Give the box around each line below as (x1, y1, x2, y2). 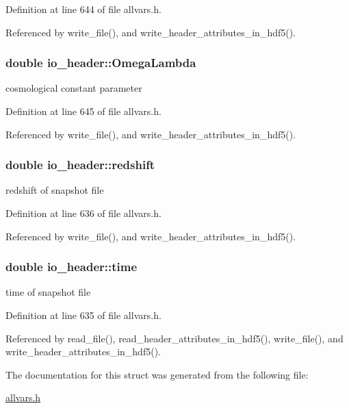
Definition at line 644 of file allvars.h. (5, 2, 161, 16)
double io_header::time (5, 258, 138, 275)
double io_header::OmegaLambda (5, 54, 196, 71)
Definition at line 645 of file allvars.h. (5, 104, 161, 118)
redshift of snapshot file (5, 183, 104, 197)
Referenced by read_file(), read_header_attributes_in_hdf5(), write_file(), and (5, 331, 344, 345)
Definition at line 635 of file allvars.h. (5, 308, 161, 322)
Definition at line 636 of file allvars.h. (5, 206, 161, 220)
